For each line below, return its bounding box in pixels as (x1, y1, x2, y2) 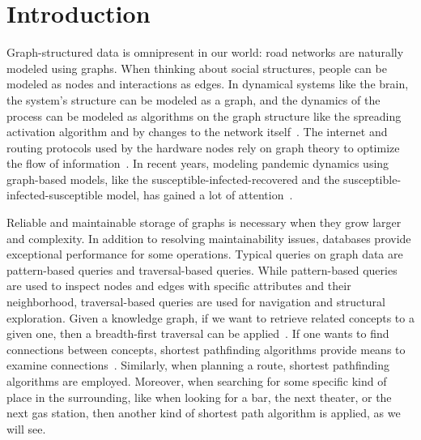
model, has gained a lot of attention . (106, 186, 293, 203)
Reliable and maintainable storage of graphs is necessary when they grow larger (6, 214, 402, 231)
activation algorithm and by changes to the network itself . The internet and (6, 123, 388, 140)
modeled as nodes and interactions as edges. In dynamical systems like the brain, (6, 75, 409, 92)
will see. (6, 420, 46, 437)
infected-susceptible (6, 186, 103, 203)
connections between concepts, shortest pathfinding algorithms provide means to (6, 340, 406, 357)
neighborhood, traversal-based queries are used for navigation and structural (6, 293, 385, 310)
